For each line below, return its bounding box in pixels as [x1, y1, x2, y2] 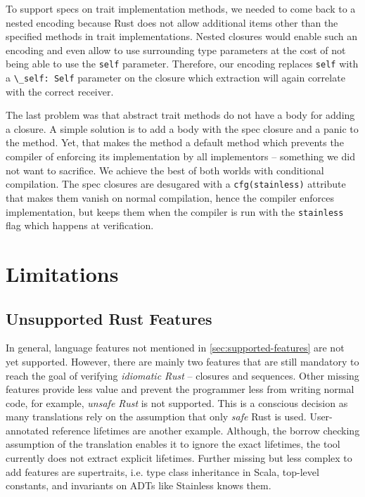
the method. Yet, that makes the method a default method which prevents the [6, 135, 344, 150]
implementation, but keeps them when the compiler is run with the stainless [6, 204, 344, 219]
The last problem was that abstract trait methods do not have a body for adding [6, 108, 355, 122]
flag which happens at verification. [6, 218, 154, 233]
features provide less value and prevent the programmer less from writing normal [6, 382, 354, 396]
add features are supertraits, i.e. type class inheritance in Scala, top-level [6, 464, 319, 479]
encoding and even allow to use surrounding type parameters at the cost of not [6, 42, 346, 57]
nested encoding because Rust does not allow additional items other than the [6, 15, 338, 30]
